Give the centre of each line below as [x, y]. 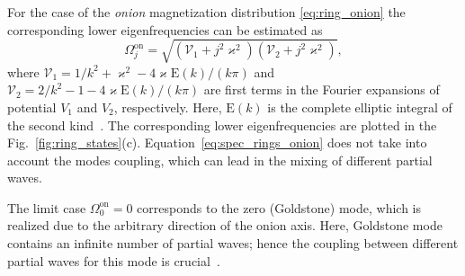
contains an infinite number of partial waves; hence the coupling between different [233, 243]
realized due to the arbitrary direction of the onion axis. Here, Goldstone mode [225, 225]
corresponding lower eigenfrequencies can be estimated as [165, 29]
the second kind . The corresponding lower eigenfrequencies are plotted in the [222, 125]
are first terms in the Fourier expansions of [322, 89]
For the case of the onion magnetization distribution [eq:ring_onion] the [206, 12]
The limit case [47, 207]
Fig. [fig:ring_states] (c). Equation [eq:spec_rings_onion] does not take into [217, 142]
